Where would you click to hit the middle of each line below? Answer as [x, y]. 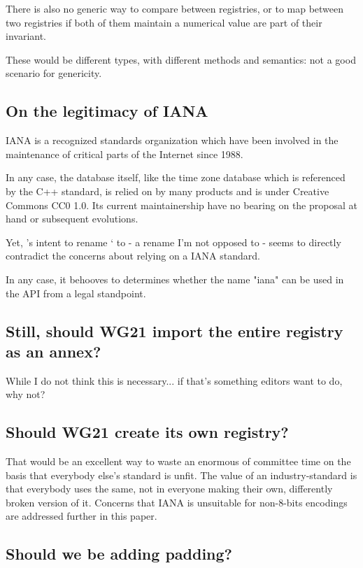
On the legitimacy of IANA [107, 111]
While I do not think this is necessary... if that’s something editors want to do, [174, 380]
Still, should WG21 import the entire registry [175, 331]
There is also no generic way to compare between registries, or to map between [175, 8]
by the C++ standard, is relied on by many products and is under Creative [168, 191]
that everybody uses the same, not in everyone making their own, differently [169, 489]
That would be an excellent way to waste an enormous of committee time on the [178, 461]
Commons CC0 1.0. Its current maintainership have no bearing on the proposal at [181, 205]
